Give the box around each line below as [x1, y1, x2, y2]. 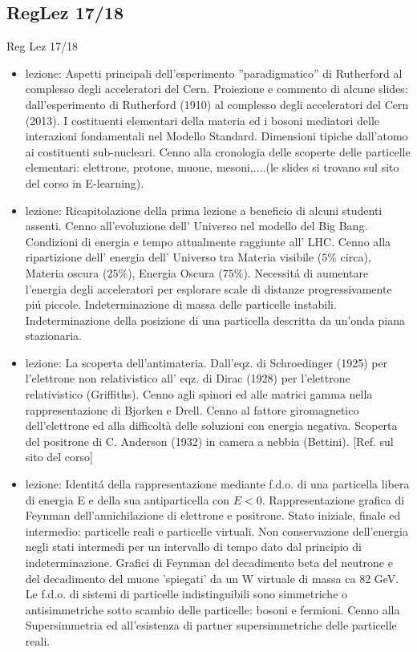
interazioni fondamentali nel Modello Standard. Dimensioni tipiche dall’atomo [25, 128, 408, 144]
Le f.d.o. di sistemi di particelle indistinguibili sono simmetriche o [25, 585, 348, 602]
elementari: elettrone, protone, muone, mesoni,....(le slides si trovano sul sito [25, 159, 399, 176]
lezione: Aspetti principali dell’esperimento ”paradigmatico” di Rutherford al [25, 64, 403, 81]
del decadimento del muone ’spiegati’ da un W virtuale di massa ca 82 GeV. [25, 569, 399, 586]
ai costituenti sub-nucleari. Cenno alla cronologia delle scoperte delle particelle [25, 143, 411, 160]
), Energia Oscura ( [128, 264, 223, 281]
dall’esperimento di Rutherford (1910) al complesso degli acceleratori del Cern [25, 95, 409, 112]
